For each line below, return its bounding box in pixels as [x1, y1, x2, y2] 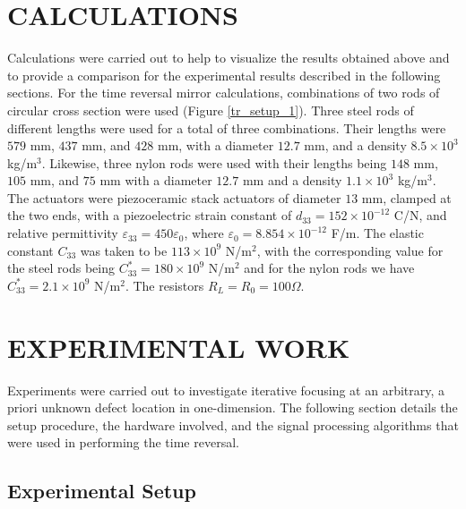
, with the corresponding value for [256, 241, 444, 259]
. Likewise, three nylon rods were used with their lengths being [41, 153, 387, 172]
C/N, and [393, 206, 447, 225]
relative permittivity [7, 224, 118, 242]
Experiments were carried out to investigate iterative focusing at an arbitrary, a [7, 380, 445, 399]
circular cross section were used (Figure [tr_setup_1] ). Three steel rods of [7, 100, 414, 119]
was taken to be [80, 241, 168, 259]
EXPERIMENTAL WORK [7, 328, 350, 365]
